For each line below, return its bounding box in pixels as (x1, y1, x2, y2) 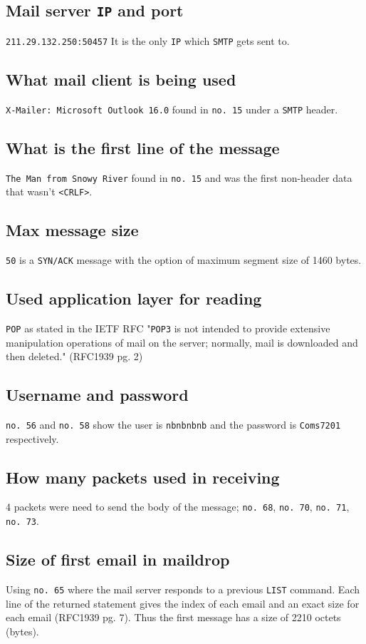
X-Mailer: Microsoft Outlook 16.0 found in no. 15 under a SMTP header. (6, 101, 338, 116)
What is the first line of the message (6, 136, 280, 158)
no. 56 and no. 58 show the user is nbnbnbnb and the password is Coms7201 (6, 416, 341, 431)
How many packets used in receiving (6, 466, 280, 488)
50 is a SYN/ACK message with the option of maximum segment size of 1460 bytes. (6, 252, 362, 267)
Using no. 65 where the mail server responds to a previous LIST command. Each (6, 581, 360, 596)
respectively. (6, 431, 59, 446)
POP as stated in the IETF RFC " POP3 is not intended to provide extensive (6, 320, 330, 335)
